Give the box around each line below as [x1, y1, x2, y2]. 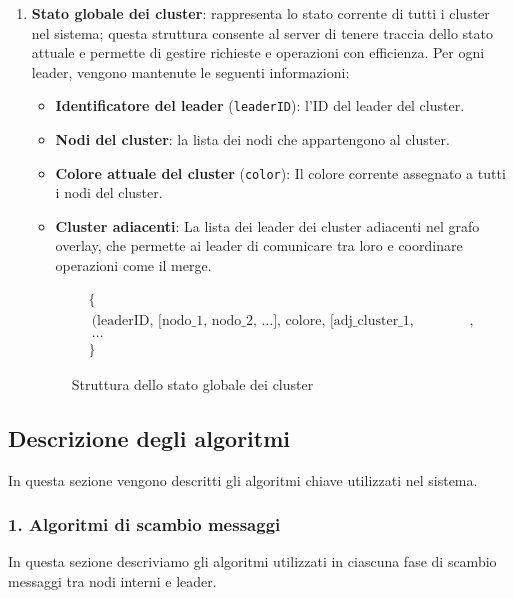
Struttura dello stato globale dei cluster [71, 373, 314, 394]
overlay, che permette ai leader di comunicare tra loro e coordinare [55, 235, 463, 256]
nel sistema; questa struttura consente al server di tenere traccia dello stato [31, 22, 493, 43]
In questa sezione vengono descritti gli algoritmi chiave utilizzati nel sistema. [8, 469, 478, 490]
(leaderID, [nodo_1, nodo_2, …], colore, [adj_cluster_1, [91, 313, 414, 328]
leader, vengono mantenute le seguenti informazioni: [31, 61, 350, 82]
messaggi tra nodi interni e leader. [8, 570, 217, 591]
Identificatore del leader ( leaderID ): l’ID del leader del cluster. [55, 95, 465, 116]
